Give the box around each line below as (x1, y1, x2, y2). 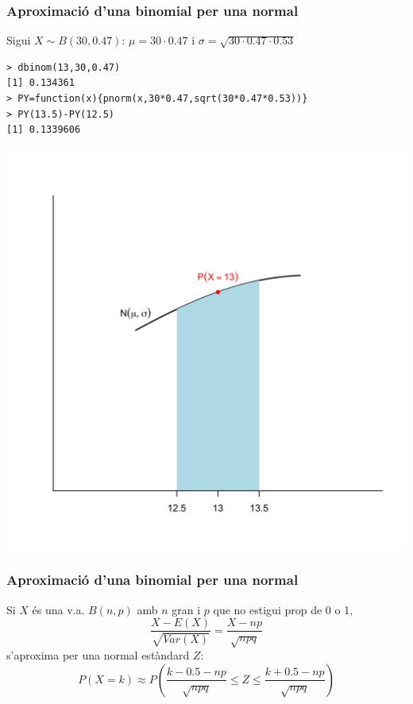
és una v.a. (32, 601, 85, 617)
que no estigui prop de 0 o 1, (213, 601, 353, 617)
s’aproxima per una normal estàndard (6, 647, 190, 663)
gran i (172, 601, 201, 617)
